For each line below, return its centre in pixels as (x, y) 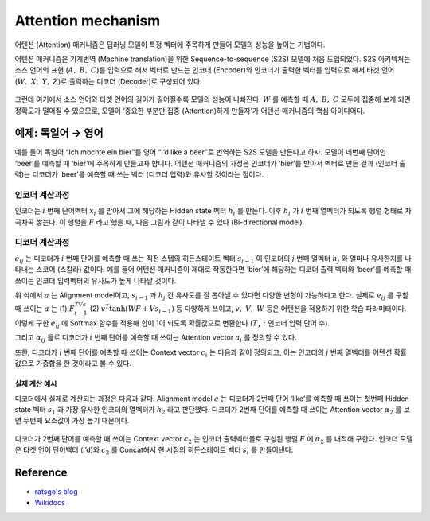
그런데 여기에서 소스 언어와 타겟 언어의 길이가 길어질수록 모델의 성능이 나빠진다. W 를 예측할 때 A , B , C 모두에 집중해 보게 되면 (213, 99)
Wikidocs (50, 503)
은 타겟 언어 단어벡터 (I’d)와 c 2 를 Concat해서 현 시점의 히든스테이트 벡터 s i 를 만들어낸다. (154, 451)
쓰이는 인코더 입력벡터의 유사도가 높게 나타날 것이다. (96, 280)
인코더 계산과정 (42, 195)
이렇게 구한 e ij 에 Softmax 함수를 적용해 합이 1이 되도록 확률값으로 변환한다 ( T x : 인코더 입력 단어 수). (172, 324)
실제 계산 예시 (36, 384)
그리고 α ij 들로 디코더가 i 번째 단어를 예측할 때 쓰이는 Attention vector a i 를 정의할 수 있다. (156, 338)
